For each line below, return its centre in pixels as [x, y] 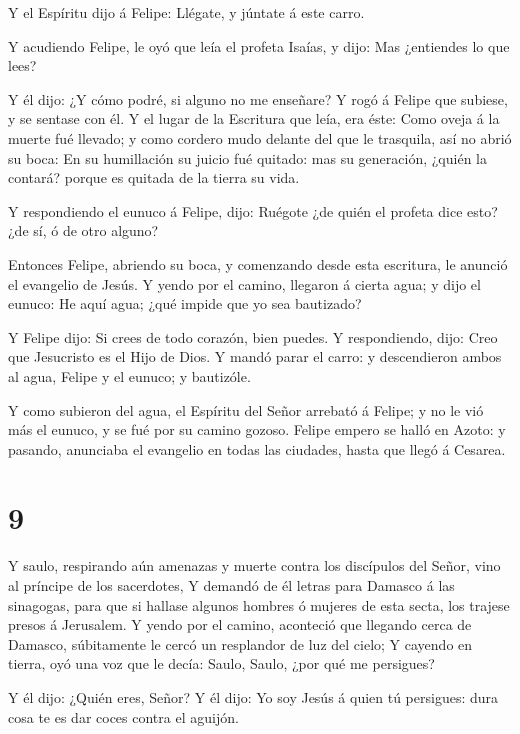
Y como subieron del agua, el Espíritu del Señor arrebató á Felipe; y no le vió [246, 409]
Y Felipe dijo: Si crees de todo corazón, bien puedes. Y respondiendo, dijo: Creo [253, 336]
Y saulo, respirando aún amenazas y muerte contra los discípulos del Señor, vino [254, 565]
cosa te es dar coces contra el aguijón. [123, 716]
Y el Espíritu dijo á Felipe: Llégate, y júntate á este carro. [186, 12]
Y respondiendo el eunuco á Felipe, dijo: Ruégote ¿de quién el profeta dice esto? [253, 210]
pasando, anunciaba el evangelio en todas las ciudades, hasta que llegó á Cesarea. [257, 448]
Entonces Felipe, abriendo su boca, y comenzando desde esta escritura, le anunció [258, 263]
